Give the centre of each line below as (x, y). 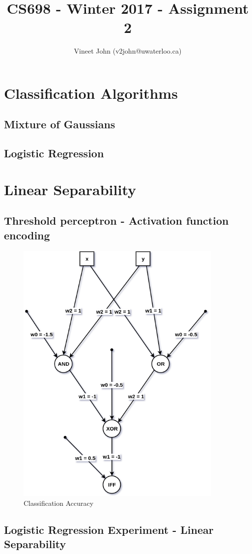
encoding (27, 235)
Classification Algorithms (91, 93)
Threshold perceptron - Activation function (116, 220)
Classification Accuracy (59, 503)
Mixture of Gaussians (60, 124)
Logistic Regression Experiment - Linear (109, 529)
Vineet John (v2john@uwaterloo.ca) (128, 51)
